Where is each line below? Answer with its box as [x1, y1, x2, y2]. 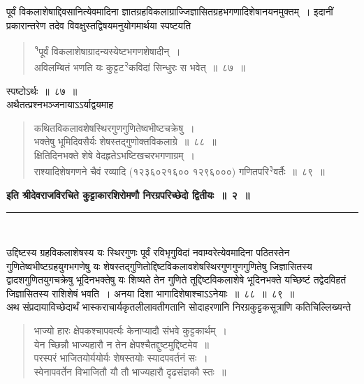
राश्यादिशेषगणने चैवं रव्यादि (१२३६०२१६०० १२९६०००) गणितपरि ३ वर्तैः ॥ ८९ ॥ [34, 162, 325, 179]
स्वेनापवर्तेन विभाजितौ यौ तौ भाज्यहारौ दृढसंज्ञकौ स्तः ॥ [34, 364, 226, 378]
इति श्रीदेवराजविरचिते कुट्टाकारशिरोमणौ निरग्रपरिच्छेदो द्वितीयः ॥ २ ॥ [6, 187, 250, 202]
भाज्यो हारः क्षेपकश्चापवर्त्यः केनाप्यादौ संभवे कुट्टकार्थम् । [34, 323, 228, 338]
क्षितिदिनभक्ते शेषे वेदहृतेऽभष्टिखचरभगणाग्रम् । [34, 148, 195, 163]
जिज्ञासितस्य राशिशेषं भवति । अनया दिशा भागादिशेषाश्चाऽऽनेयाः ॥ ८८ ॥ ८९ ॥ [6, 286, 295, 300]
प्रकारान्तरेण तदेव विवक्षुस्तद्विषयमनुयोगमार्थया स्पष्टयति [6, 17, 191, 32]
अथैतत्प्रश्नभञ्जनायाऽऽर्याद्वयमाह [6, 97, 114, 112]
